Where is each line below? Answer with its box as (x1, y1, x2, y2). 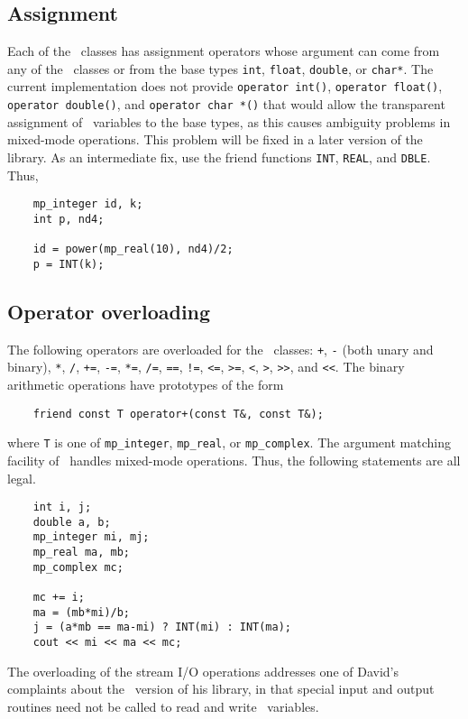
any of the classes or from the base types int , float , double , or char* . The (7, 59, 434, 78)
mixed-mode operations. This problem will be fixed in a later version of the (7, 130, 423, 149)
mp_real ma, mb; (32, 546, 131, 559)
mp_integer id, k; (32, 198, 143, 211)
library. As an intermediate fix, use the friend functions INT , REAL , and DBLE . (7, 147, 431, 166)
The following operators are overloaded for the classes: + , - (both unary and (7, 339, 434, 358)
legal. (7, 468, 36, 487)
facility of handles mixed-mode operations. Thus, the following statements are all (7, 450, 461, 469)
